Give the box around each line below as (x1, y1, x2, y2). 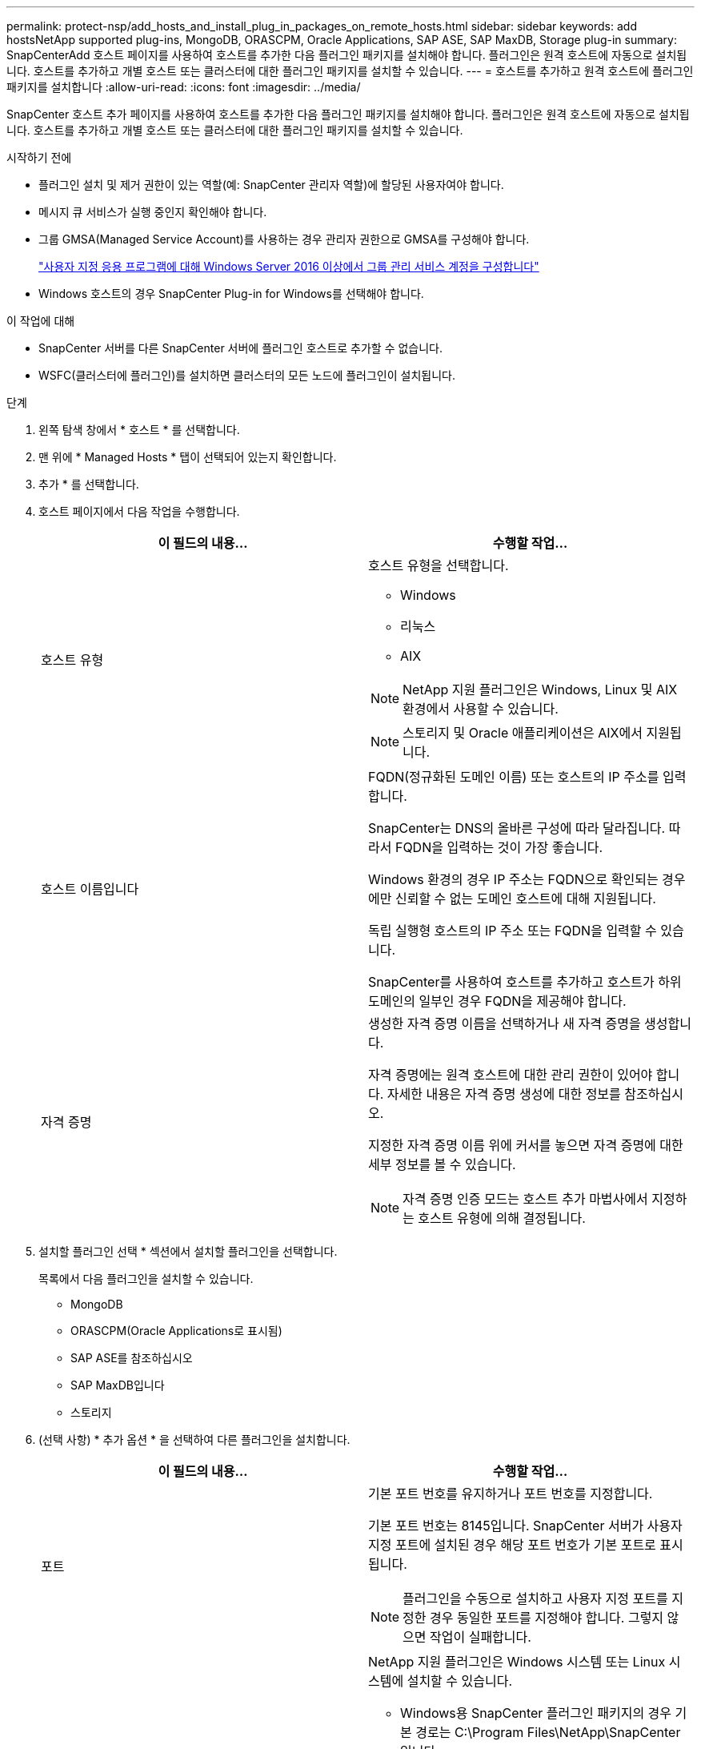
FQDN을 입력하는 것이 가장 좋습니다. (395, 839, 603, 855)
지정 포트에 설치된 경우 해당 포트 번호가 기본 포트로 (368, 1537, 656, 1553)
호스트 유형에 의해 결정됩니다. (418, 1210, 586, 1226)
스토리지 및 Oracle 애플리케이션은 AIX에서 (403, 725, 643, 741)
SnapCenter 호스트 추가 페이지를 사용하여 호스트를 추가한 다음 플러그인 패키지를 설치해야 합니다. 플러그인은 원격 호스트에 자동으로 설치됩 (6, 107, 690, 121)
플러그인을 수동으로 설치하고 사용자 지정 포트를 (403, 1590, 668, 1606)
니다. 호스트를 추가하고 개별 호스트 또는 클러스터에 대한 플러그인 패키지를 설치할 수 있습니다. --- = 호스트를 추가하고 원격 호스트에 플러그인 (6, 64, 694, 78)
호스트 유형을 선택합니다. (368, 557, 509, 573)
